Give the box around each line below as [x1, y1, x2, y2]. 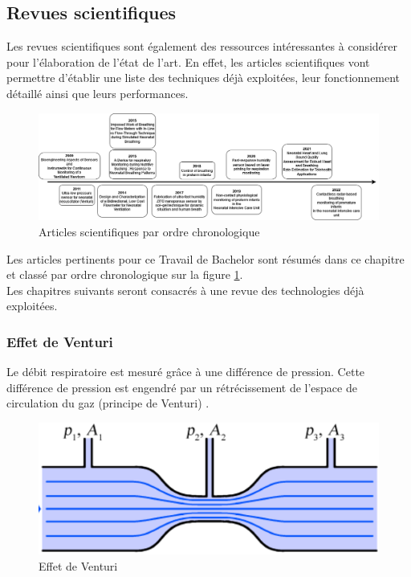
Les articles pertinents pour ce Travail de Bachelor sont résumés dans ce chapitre [6, 250, 405, 267]
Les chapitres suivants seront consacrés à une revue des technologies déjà [6, 281, 364, 298]
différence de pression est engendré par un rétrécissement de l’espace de [6, 379, 357, 395]
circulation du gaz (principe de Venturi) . [6, 395, 210, 411]
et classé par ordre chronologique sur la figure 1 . [6, 266, 243, 283]
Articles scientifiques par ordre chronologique [39, 223, 260, 239]
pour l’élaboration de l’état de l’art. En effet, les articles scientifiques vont [6, 53, 370, 70]
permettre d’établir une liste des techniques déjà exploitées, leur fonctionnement [6, 69, 401, 86]
